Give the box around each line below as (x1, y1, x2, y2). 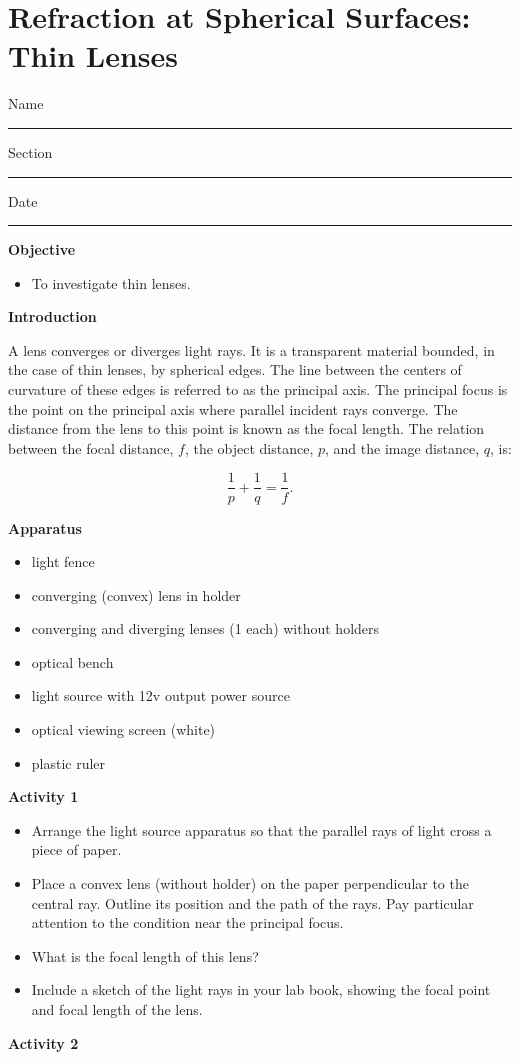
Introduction (8, 306, 97, 327)
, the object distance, (184, 437, 314, 458)
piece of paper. (31, 839, 122, 860)
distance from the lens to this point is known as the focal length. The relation (8, 418, 485, 439)
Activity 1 (8, 786, 79, 807)
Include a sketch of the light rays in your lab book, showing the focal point (31, 979, 491, 1000)
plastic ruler (31, 752, 106, 773)
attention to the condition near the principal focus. (31, 912, 344, 933)
